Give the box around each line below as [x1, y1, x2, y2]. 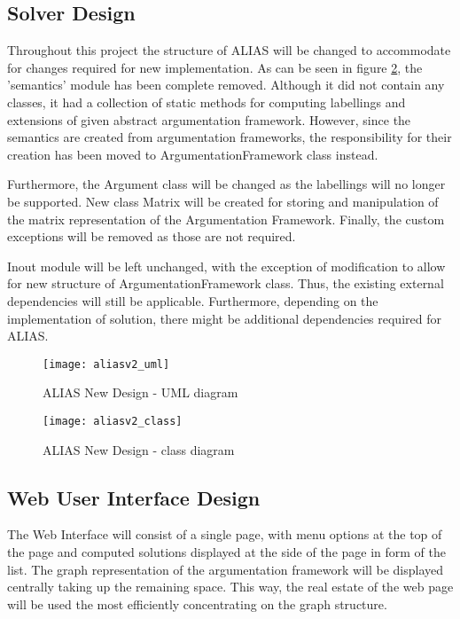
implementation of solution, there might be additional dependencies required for [7, 309, 441, 327]
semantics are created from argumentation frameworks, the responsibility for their [7, 128, 452, 146]
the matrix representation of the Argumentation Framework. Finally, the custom [7, 209, 445, 228]
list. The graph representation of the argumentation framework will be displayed [7, 560, 444, 578]
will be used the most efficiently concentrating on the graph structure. [7, 594, 387, 613]
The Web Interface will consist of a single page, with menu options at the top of [7, 525, 442, 544]
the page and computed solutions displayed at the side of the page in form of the [7, 543, 447, 560]
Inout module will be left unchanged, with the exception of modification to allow [7, 256, 446, 275]
